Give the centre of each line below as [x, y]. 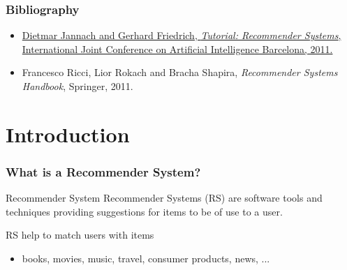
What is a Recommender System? [103, 171]
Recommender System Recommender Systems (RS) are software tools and [164, 198]
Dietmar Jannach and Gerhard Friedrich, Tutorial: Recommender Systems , [182, 35]
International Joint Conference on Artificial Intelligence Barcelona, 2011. [177, 48]
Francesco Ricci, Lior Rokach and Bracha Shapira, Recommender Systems [180, 72]
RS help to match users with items [80, 235]
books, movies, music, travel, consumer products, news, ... [146, 258]
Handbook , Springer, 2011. [77, 86]
